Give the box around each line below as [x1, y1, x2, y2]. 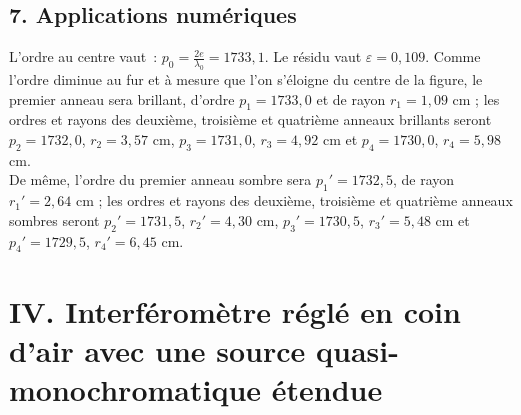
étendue [271, 368, 383, 409]
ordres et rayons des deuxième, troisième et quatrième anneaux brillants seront [9, 109, 492, 130]
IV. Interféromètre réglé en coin [9, 290, 461, 331]
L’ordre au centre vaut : [9, 46, 158, 67]
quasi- [316, 329, 399, 370]
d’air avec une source [9, 329, 306, 370]
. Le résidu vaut [264, 46, 362, 67]
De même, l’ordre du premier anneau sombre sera [9, 169, 312, 190]
